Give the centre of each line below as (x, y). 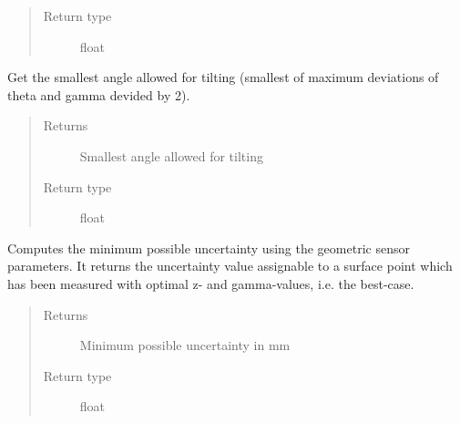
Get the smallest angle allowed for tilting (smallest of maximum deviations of (223, 77)
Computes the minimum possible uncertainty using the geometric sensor (209, 248)
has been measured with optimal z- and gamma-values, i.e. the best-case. (211, 283)
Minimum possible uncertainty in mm (185, 345)
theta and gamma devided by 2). (99, 94)
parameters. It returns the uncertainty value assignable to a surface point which (230, 266)
